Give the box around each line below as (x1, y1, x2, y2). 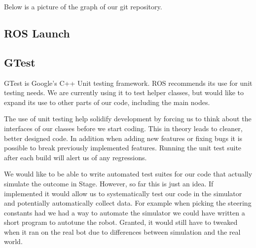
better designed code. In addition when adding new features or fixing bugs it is (4, 133, 243, 143)
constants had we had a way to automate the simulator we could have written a (4, 207, 245, 217)
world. (4, 236, 23, 247)
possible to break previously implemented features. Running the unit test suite (4, 142, 242, 153)
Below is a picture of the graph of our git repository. (4, 1, 162, 11)
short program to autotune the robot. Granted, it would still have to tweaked (4, 217, 238, 227)
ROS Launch (4, 25, 70, 40)
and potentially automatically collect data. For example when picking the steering (4, 198, 252, 208)
